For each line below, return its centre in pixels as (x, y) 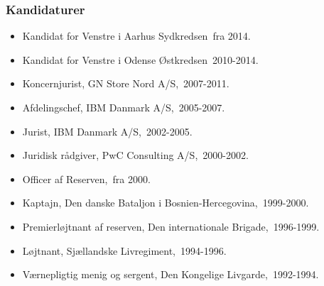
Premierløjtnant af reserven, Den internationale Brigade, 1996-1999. (171, 226)
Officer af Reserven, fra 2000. (86, 178)
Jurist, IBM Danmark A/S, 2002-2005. (107, 131)
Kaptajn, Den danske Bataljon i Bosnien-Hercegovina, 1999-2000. (166, 203)
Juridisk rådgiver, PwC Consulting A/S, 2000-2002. (135, 155)
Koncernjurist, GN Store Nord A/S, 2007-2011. (126, 83)
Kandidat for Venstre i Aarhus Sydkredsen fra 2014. (136, 36)
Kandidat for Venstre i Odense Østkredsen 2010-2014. (140, 59)
